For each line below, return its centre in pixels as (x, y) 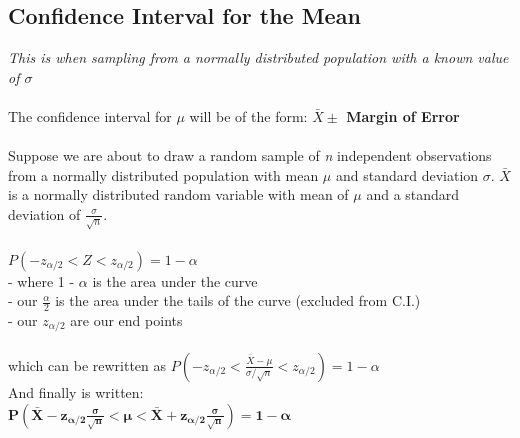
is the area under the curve (175, 280)
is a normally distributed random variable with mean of (178, 194)
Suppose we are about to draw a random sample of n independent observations (250, 155)
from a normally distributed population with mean (163, 174)
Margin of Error (403, 115)
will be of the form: (248, 115)
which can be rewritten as (87, 364)
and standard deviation (407, 174)
